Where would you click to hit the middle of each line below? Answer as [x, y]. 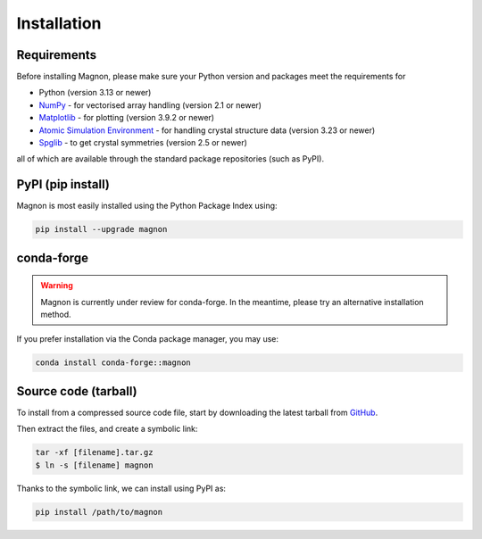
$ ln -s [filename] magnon [94, 465]
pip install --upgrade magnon [101, 229]
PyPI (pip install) [63, 184]
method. [56, 315]
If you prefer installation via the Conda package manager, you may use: [148, 339]
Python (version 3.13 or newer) [95, 93]
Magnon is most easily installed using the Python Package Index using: [147, 206]
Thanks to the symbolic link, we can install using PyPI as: [121, 488]
